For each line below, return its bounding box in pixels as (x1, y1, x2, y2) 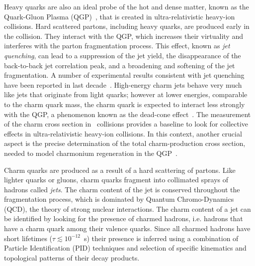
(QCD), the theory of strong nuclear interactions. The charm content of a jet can (4, 203, 251, 214)
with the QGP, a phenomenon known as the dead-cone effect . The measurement (4, 109, 251, 119)
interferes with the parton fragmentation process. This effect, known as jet (4, 40, 230, 51)
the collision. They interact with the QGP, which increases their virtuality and (4, 30, 243, 41)
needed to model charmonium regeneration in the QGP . (4, 147, 177, 158)
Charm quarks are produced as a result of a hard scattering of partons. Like (4, 164, 236, 175)
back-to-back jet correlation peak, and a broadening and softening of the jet (4, 60, 235, 70)
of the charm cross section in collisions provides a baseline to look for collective (4, 119, 249, 129)
